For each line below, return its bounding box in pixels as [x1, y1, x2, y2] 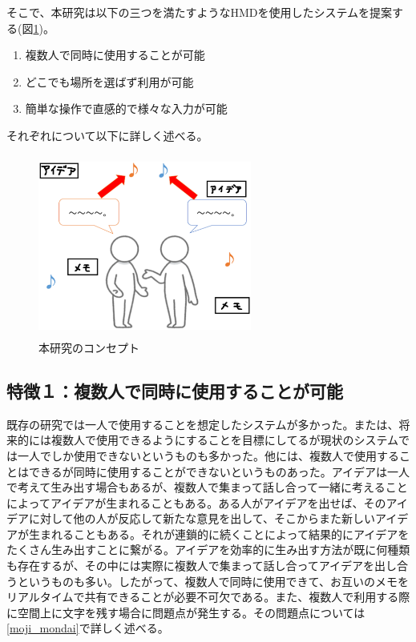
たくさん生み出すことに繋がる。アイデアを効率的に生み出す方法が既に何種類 [6, 541, 410, 558]
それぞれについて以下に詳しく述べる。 [6, 126, 208, 143]
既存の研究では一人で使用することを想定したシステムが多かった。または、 [6, 415, 399, 432]
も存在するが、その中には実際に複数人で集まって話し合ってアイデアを [6, 557, 375, 574]
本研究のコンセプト [38, 339, 139, 355]
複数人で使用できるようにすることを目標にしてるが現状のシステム [50, 431, 399, 448]
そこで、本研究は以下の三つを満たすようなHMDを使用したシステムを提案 [6, 4, 393, 20]
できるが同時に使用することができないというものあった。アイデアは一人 [28, 463, 410, 479]
